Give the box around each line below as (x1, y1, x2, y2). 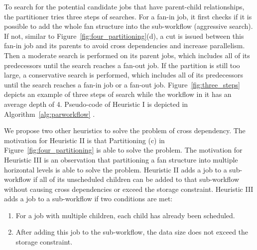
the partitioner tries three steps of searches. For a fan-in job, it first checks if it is (4, 11, 252, 21)
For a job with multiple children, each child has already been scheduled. (15, 210, 235, 220)
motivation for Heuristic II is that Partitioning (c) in (4, 135, 165, 145)
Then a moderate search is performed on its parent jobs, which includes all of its (4, 50, 250, 60)
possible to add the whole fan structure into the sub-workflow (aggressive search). (4, 21, 253, 31)
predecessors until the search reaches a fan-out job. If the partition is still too (4, 60, 240, 70)
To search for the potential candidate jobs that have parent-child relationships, (4, 1, 245, 11)
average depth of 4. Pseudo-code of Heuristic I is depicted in (4, 98, 188, 109)
